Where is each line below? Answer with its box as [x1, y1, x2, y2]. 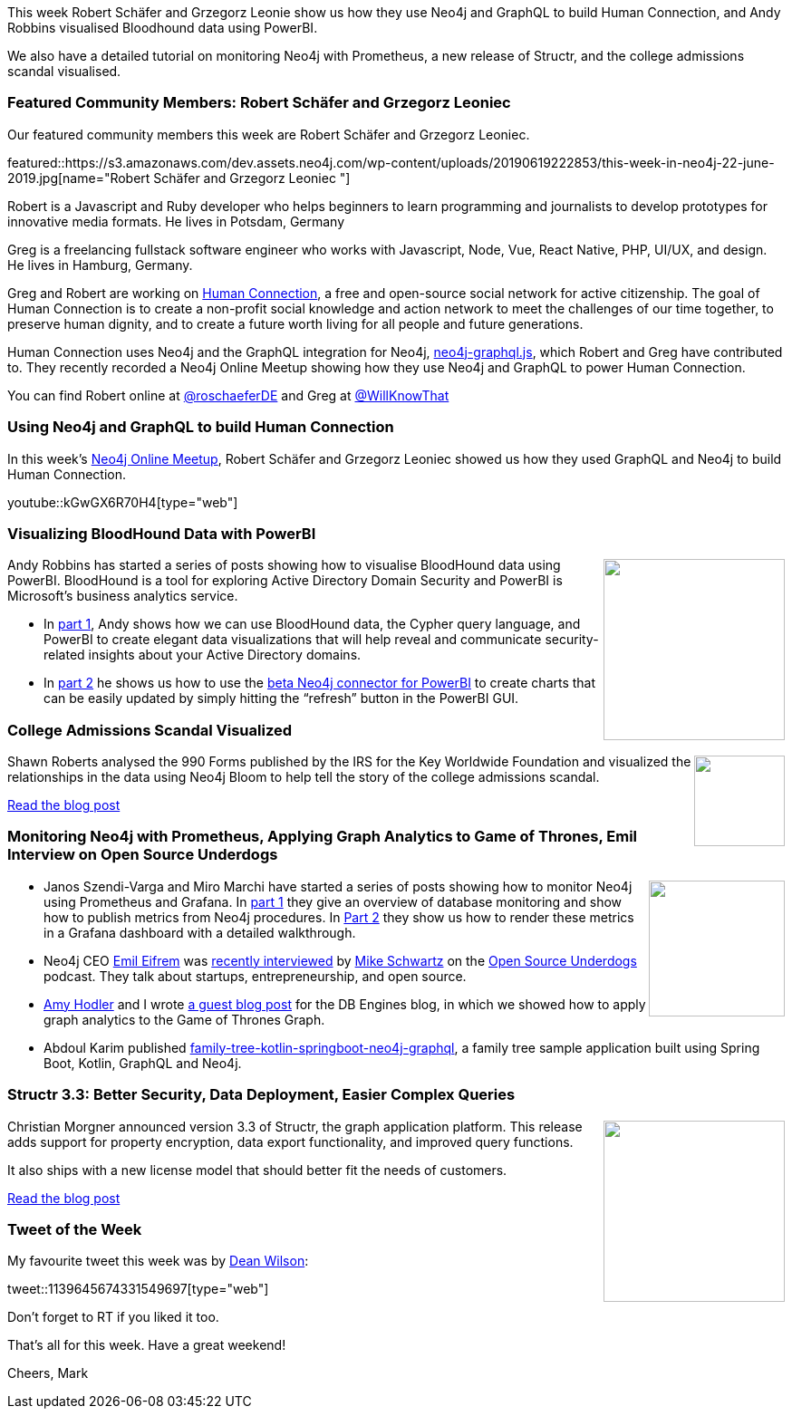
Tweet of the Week [7, 1219, 142, 1238]
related [43, 647, 85, 663]
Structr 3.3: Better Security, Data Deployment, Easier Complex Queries [7, 1085, 516, 1104]
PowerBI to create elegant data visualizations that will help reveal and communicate [43, 631, 542, 648]
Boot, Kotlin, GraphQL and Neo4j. [43, 1055, 242, 1071]
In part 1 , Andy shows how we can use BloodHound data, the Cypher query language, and [43, 616, 581, 632]
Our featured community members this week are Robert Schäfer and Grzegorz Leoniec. [7, 126, 530, 142]
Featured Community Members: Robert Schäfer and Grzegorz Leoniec [7, 93, 511, 112]
